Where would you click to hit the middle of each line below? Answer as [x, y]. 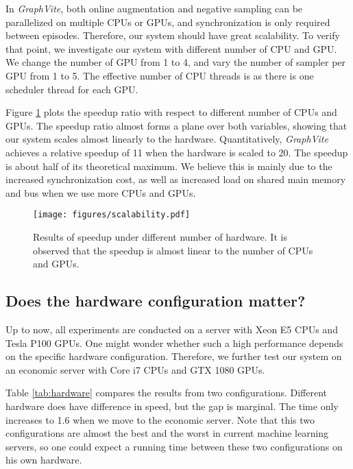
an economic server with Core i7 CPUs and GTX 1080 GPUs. [135, 369]
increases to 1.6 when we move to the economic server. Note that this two [160, 419]
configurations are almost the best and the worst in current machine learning [167, 433]
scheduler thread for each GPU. [72, 89]
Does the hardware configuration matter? [156, 301]
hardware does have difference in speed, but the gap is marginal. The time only [172, 406]
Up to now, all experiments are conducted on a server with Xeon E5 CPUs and [172, 329]
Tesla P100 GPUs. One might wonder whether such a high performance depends [174, 342]
